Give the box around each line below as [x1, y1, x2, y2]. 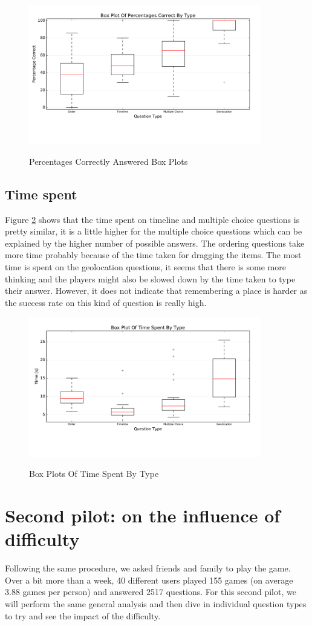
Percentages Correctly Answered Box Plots [29, 155, 188, 167]
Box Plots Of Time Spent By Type [29, 467, 159, 480]
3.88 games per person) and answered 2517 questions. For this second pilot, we [5, 585, 296, 598]
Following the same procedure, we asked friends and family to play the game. [5, 562, 291, 574]
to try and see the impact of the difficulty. [5, 609, 161, 622]
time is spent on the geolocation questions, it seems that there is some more [5, 261, 286, 273]
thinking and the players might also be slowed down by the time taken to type [5, 272, 296, 285]
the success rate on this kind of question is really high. [5, 296, 207, 308]
